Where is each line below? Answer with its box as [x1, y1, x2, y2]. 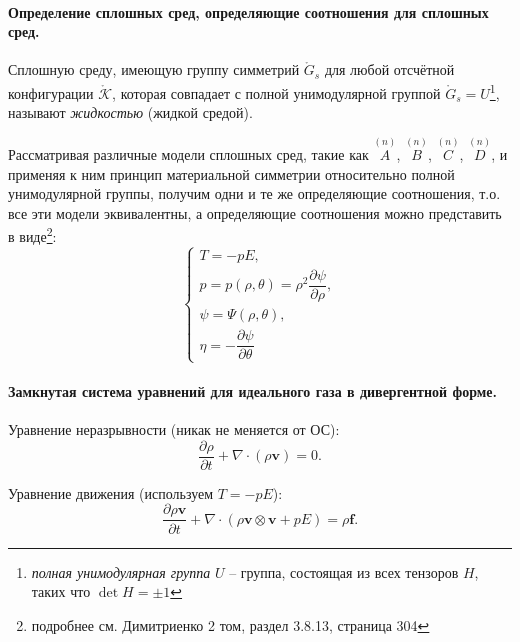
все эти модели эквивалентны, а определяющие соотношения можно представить [8, 202, 502, 223]
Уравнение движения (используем [8, 482, 214, 503]
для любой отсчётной [324, 59, 455, 80]
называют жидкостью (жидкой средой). [8, 102, 253, 123]
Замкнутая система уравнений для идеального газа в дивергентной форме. [8, 381, 497, 402]
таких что [31, 581, 91, 602]
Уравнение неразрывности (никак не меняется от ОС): [8, 419, 340, 440]
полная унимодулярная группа [31, 561, 211, 582]
